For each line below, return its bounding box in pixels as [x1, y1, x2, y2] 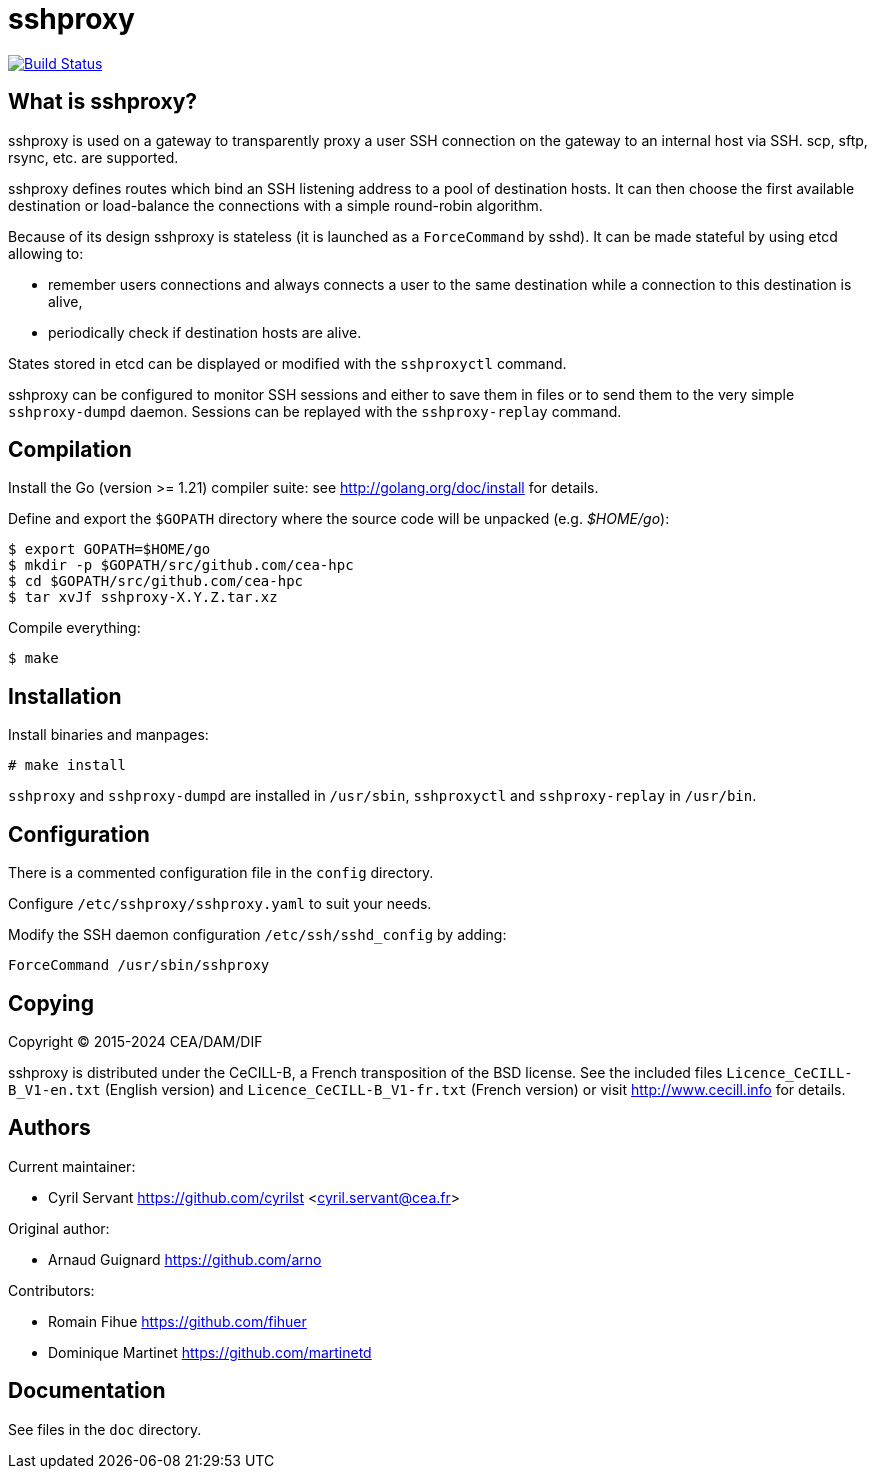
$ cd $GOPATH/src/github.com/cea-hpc [8, 573, 304, 590]
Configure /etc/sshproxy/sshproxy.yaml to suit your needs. [8, 895, 432, 913]
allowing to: [8, 244, 84, 262]
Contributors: [8, 1281, 95, 1299]
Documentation [8, 1378, 166, 1404]
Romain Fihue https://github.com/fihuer [48, 1312, 307, 1330]
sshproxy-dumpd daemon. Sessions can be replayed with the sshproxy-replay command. [8, 402, 622, 420]
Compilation [8, 437, 132, 463]
